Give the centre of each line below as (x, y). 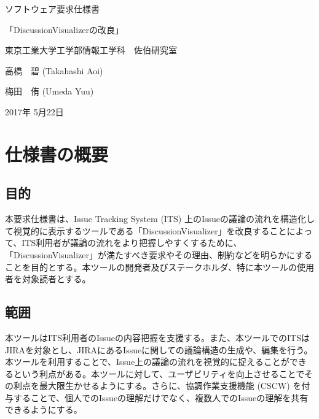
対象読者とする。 (56, 279)
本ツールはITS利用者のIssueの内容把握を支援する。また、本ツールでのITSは (157, 337)
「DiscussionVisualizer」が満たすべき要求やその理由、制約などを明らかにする (159, 254)
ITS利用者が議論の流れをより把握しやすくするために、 (132, 243)
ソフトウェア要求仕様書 (52, 9)
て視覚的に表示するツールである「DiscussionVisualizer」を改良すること (146, 230)
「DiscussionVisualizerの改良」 (65, 29)
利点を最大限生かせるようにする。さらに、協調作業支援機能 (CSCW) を (157, 386)
